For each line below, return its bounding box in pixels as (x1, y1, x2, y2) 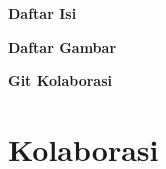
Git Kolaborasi (8, 70, 112, 91)
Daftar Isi (8, 3, 77, 23)
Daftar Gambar (8, 36, 117, 57)
